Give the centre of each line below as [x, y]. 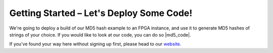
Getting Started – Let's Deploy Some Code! [101, 13]
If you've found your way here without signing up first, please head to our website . [95, 44]
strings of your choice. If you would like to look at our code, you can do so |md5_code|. [100, 34]
